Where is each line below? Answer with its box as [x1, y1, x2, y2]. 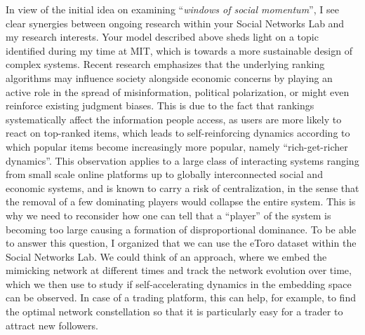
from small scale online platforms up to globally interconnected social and [6, 167, 323, 182]
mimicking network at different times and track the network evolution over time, [6, 263, 352, 278]
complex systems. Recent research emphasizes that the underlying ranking [6, 57, 325, 71]
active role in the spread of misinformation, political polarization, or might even [6, 84, 350, 99]
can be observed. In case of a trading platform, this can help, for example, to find [6, 290, 356, 305]
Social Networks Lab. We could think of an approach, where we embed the [6, 249, 327, 264]
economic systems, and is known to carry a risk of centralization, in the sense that [6, 180, 359, 195]
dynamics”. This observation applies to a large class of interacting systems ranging [6, 153, 359, 167]
